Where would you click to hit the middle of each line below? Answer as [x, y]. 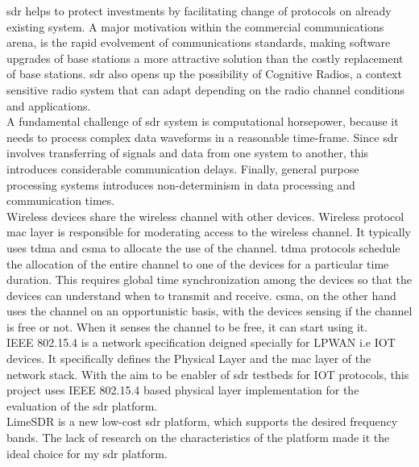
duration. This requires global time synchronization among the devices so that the [209, 279]
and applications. [49, 105]
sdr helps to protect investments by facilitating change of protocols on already [199, 10]
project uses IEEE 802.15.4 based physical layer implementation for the [183, 390]
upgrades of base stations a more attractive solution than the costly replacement [205, 58]
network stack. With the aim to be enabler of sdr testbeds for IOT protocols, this [208, 374]
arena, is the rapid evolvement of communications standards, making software [199, 42]
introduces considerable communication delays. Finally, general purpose [183, 168]
